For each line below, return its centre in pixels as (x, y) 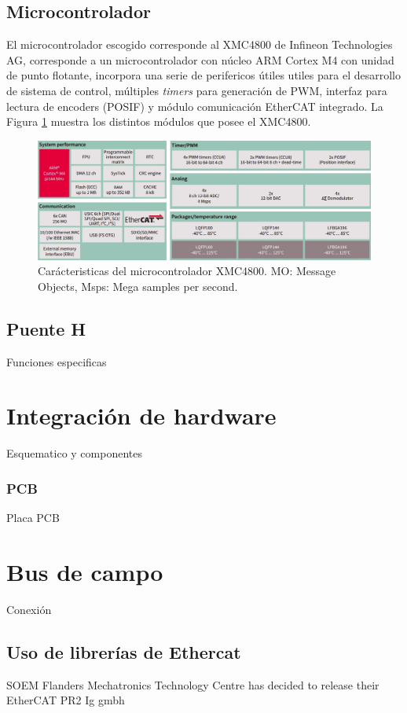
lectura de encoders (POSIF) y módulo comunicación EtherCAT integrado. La (195, 106)
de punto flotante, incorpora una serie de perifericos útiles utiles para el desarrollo (203, 75)
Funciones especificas (57, 361)
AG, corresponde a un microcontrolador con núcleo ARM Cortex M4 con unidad (200, 59)
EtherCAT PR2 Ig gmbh (66, 700)
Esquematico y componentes (74, 453)
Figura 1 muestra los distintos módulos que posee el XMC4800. (159, 121)
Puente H (46, 328)
